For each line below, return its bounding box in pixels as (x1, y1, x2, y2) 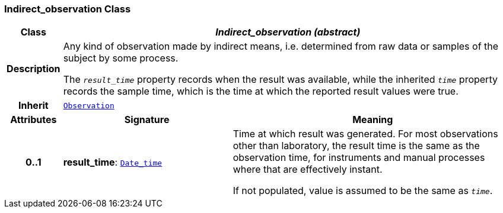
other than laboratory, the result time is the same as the (233, 140, 480, 152)
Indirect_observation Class (4, 3, 131, 15)
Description (7, 63, 61, 75)
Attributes (10, 114, 57, 126)
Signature (124, 114, 170, 126)
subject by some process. (63, 52, 179, 64)
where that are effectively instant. (233, 163, 383, 176)
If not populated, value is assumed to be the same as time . (233, 185, 493, 197)
